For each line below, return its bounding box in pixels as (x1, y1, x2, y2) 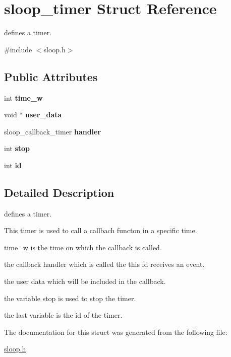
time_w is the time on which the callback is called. (4, 242, 162, 252)
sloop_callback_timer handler (4, 126, 101, 136)
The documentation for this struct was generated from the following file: (4, 326, 227, 337)
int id (4, 160, 22, 170)
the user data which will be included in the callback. (4, 276, 166, 287)
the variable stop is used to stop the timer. (4, 293, 136, 303)
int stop (4, 143, 30, 154)
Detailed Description (4, 184, 114, 200)
